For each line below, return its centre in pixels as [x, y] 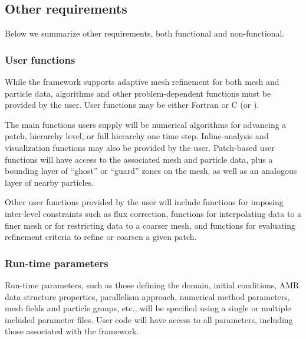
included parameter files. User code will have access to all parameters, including [149, 319]
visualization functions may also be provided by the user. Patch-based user [140, 147]
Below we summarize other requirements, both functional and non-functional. [145, 33]
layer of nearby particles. [50, 182]
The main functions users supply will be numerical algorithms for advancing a [146, 124]
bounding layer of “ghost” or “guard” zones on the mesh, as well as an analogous [151, 171]
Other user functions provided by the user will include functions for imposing [144, 202]
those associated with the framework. [72, 331]
